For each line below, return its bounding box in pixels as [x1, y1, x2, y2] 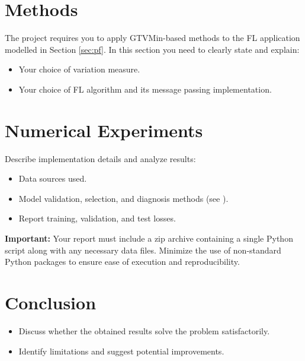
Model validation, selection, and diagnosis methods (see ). [18, 192, 229, 204]
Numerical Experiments [5, 118, 203, 142]
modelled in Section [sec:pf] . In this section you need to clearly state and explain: [5, 43, 300, 55]
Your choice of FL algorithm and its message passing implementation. [18, 83, 272, 95]
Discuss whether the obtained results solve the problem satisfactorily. [18, 324, 270, 337]
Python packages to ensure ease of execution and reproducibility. [5, 255, 240, 268]
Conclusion [5, 290, 97, 314]
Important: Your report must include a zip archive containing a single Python [5, 232, 293, 244]
